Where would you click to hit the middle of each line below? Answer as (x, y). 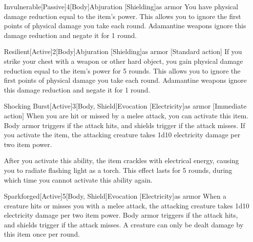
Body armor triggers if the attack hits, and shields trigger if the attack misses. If (125, 125)
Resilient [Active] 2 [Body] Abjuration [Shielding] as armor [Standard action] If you (123, 51)
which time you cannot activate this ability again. (78, 179)
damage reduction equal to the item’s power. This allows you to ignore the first (123, 16)
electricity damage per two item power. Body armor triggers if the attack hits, (121, 215)
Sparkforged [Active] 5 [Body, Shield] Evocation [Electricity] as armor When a (115, 196)
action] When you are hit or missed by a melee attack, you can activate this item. (126, 115)
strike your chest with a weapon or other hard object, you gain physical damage (124, 61)
